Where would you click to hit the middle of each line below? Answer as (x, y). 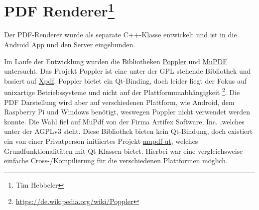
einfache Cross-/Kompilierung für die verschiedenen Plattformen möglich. (116, 160)
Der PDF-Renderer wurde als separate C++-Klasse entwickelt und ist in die (121, 35)
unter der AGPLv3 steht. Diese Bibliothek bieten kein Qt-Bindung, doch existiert (129, 131)
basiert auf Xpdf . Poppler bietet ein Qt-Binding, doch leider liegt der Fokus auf (126, 80)
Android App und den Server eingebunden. (70, 45)
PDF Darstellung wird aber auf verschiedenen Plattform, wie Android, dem (119, 102)
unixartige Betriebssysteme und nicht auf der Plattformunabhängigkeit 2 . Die (122, 92)
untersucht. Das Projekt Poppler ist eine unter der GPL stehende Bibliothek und (128, 71)
